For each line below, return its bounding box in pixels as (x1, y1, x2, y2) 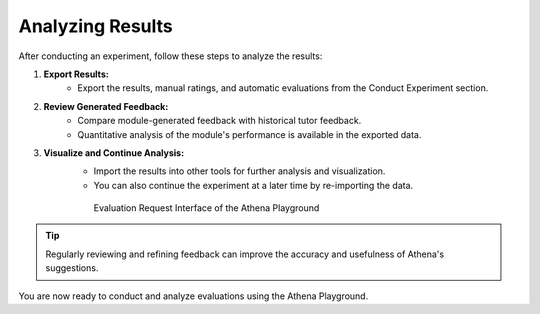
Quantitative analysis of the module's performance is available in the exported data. (77, 128, 422, 140)
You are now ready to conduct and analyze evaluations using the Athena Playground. (18, 290, 369, 302)
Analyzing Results (18, 15, 174, 37)
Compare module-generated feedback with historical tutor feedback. (77, 115, 362, 127)
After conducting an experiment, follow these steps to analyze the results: (18, 50, 323, 62)
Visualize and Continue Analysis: (43, 146, 185, 159)
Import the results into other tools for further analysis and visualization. (93, 165, 386, 177)
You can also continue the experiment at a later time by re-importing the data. (93, 179, 414, 191)
